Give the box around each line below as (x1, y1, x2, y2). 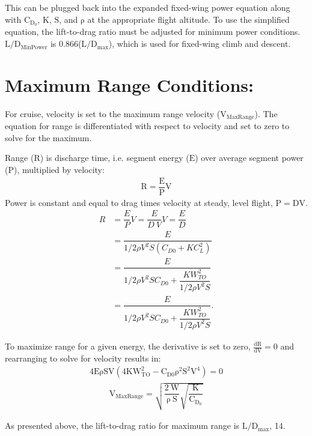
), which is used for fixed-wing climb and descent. (108, 37, 291, 50)
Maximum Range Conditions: (5, 72, 254, 97)
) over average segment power (195, 151, 304, 164)
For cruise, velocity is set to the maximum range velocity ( (5, 107, 221, 120)
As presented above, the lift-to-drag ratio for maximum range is (5, 419, 240, 432)
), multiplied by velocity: (14, 163, 105, 175)
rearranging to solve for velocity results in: (5, 351, 161, 364)
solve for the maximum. (5, 131, 92, 144)
